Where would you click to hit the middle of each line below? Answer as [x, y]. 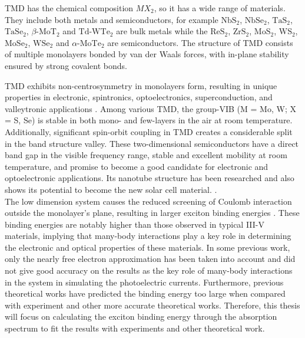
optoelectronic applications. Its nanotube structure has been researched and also [150, 178]
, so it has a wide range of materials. [220, 8]
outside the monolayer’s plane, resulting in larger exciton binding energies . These [152, 213]
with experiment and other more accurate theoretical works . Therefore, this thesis [152, 305]
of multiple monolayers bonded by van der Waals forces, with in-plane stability [147, 54]
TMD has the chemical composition [69, 8]
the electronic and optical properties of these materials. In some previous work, [147, 247]
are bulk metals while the [162, 31]
